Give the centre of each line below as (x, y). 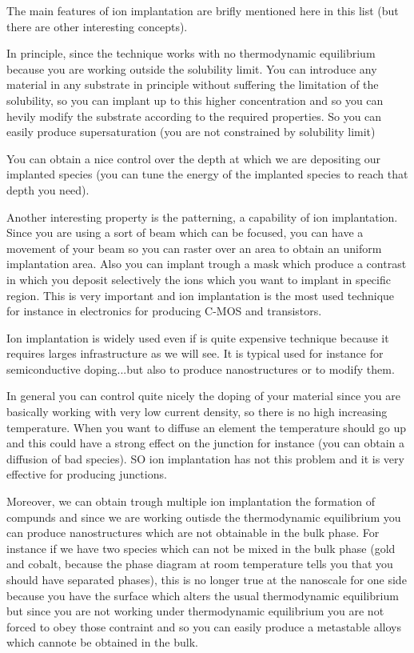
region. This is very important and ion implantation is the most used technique (201, 295)
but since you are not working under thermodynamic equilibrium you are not (195, 611)
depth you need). (48, 189)
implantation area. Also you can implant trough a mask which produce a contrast (207, 264)
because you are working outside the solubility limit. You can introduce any (192, 68)
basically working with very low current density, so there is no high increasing (197, 412)
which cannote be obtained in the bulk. (102, 642)
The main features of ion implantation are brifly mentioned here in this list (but (203, 10)
